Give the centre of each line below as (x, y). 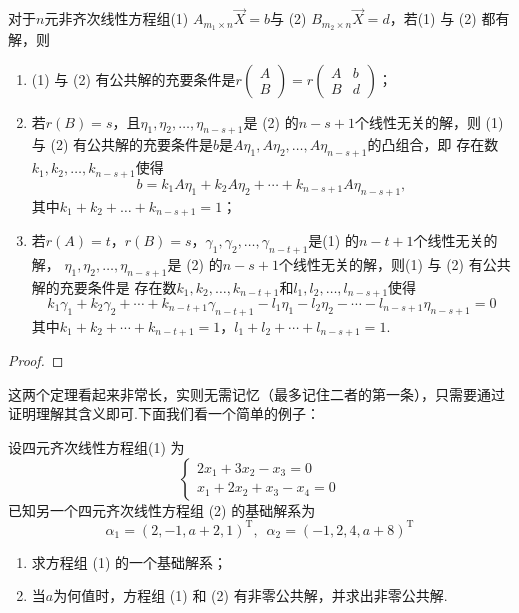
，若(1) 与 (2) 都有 (449, 18)
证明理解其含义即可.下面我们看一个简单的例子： (164, 413)
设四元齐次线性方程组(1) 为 (96, 447)
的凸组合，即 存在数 (433, 144)
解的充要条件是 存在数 (104, 286)
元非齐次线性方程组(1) (116, 18)
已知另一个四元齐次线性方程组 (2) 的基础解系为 (162, 509)
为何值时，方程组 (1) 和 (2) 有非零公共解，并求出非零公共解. (250, 595)
